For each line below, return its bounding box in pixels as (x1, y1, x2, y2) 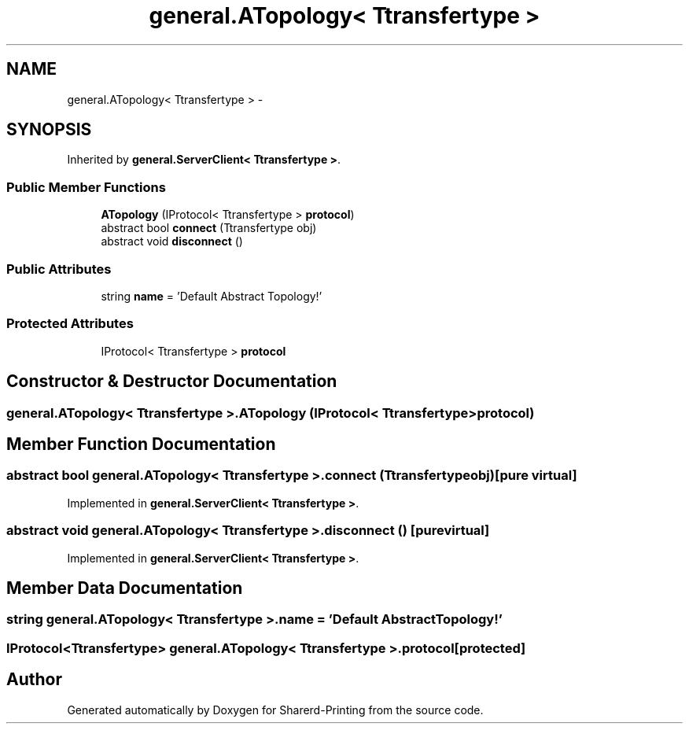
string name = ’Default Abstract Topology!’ (101, 289, 322, 303)
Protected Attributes (6, 315, 134, 332)
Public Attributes (6, 260, 112, 277)
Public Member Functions (6, 179, 166, 195)
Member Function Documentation (6, 433, 276, 454)
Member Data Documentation (6, 577, 243, 598)
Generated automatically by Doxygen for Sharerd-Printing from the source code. (67, 702, 484, 717)
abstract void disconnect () (101, 234, 243, 249)
